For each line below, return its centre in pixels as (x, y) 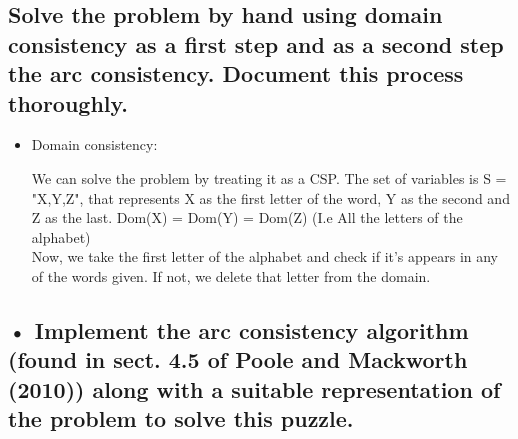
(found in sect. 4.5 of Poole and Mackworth (238, 359)
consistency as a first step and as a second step (256, 43)
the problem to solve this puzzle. (181, 418)
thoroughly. (68, 102)
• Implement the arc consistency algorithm (238, 329)
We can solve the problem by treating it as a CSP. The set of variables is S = (269, 177)
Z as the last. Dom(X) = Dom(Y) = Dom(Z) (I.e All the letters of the (247, 217)
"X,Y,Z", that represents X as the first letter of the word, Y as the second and (270, 197)
